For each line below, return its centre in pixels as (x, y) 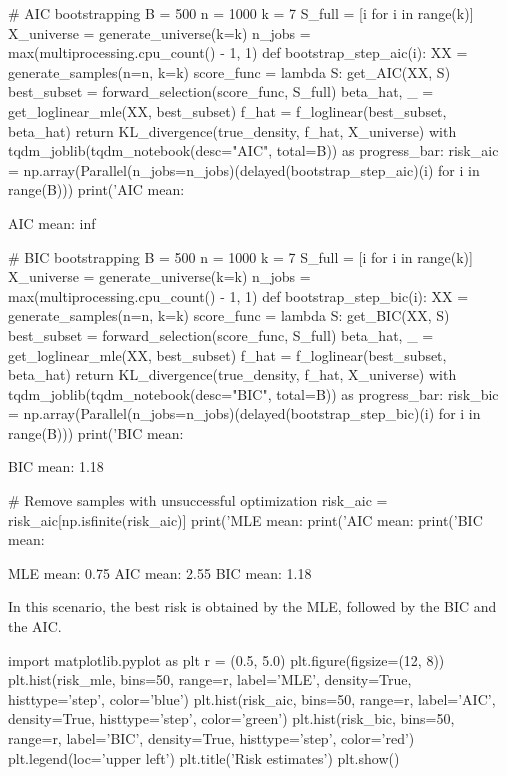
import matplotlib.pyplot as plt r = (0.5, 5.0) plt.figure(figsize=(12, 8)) (226, 659)
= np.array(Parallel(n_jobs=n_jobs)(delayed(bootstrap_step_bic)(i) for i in (244, 413)
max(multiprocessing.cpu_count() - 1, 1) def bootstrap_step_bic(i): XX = (238, 295)
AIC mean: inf (52, 222)
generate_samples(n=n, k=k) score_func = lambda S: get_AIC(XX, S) (229, 71)
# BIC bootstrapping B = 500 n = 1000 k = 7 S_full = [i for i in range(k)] (240, 256)
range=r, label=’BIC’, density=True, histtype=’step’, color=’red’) (211, 738)
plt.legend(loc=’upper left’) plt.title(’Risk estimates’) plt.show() (204, 757)
